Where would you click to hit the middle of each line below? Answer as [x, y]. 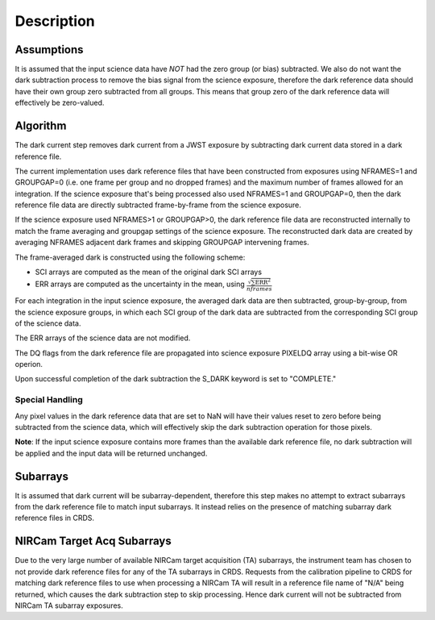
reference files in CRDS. [55, 518]
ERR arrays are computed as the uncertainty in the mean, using [140, 284]
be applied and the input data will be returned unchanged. [111, 453]
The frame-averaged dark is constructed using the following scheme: [130, 257]
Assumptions [49, 50]
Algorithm [41, 126]
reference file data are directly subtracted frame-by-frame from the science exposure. [158, 205]
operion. [29, 364]
